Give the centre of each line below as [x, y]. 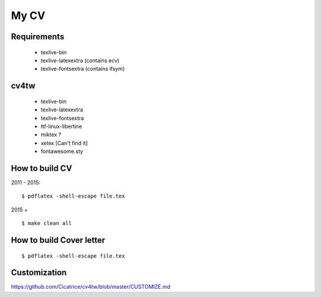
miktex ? [51, 135]
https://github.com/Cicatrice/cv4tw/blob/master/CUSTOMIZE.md [91, 287]
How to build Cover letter [58, 240]
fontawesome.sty [62, 151]
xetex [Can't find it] [64, 143]
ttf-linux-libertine [62, 126]
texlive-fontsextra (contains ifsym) [83, 69]
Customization [39, 273]
